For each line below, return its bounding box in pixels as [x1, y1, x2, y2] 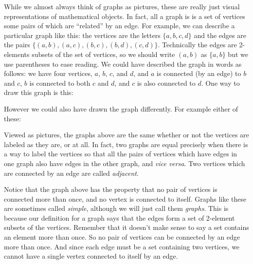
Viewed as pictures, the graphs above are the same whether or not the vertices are [4, 130, 249, 140]
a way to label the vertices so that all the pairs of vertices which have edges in [4, 149, 237, 159]
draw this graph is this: [4, 87, 73, 97]
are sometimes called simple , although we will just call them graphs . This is [4, 203, 229, 213]
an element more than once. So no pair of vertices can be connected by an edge [4, 232, 240, 242]
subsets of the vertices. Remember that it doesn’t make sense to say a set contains [4, 222, 249, 232]
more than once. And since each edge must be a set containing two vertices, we [4, 241, 240, 251]
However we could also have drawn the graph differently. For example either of [4, 103, 238, 113]
